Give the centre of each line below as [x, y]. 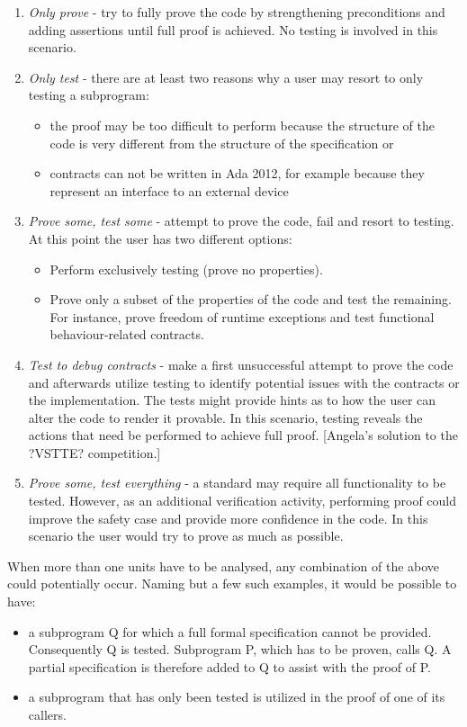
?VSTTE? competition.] [94, 452]
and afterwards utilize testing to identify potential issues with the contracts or [244, 382]
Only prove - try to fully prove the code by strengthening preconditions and [237, 12]
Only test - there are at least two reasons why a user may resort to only [226, 77]
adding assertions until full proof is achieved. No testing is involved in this [233, 29]
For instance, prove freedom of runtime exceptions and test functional [242, 316]
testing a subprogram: [89, 95]
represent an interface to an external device [169, 190]
